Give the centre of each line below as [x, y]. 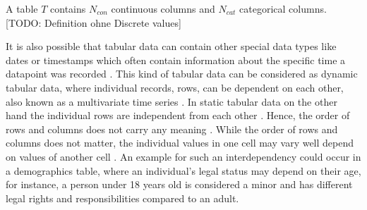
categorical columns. [283, 8]
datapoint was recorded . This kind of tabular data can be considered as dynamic [182, 74]
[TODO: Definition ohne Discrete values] [94, 22]
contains [68, 8]
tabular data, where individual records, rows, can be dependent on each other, [175, 87]
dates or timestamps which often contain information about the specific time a [176, 60]
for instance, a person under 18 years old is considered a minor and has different [179, 184]
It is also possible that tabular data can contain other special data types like [171, 46]
